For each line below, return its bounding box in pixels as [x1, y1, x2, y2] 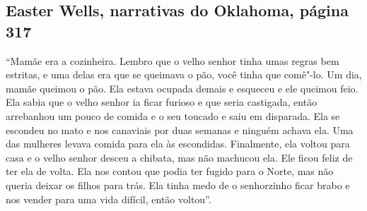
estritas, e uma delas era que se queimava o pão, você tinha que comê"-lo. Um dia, [6, 67, 362, 82]
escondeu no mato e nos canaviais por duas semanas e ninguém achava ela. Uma [6, 122, 354, 137]
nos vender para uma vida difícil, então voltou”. [6, 191, 211, 206]
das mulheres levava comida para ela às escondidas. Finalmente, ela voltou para [6, 136, 350, 151]
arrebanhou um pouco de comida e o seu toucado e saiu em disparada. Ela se [6, 108, 340, 123]
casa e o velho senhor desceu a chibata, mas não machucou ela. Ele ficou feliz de [6, 150, 353, 164]
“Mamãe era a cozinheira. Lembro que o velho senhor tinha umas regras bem [6, 53, 339, 68]
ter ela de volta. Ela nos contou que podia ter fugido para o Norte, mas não [6, 164, 334, 179]
